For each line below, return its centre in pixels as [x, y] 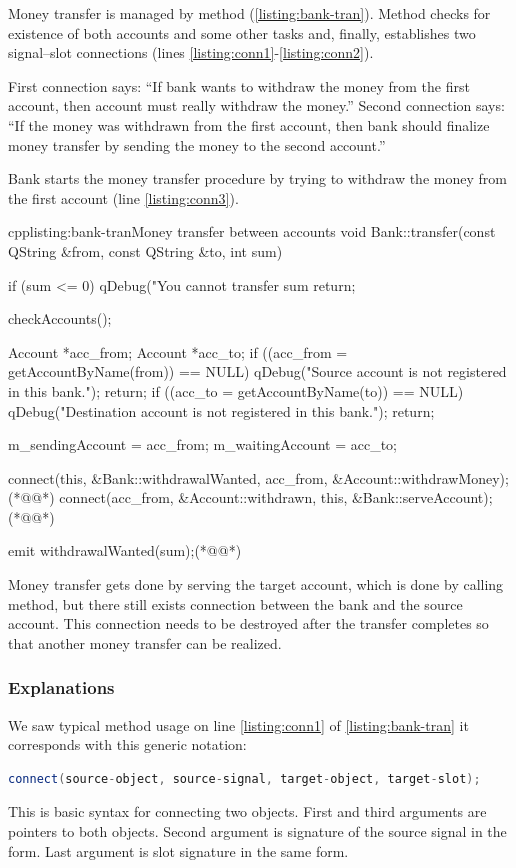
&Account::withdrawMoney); [420, 477]
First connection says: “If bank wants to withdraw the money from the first [239, 85]
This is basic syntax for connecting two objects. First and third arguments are [247, 811]
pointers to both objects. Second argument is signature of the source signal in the [257, 831]
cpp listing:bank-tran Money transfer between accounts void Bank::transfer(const [252, 231]
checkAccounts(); [60, 318]
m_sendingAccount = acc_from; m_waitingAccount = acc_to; [202, 444]
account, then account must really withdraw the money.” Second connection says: [256, 105]
